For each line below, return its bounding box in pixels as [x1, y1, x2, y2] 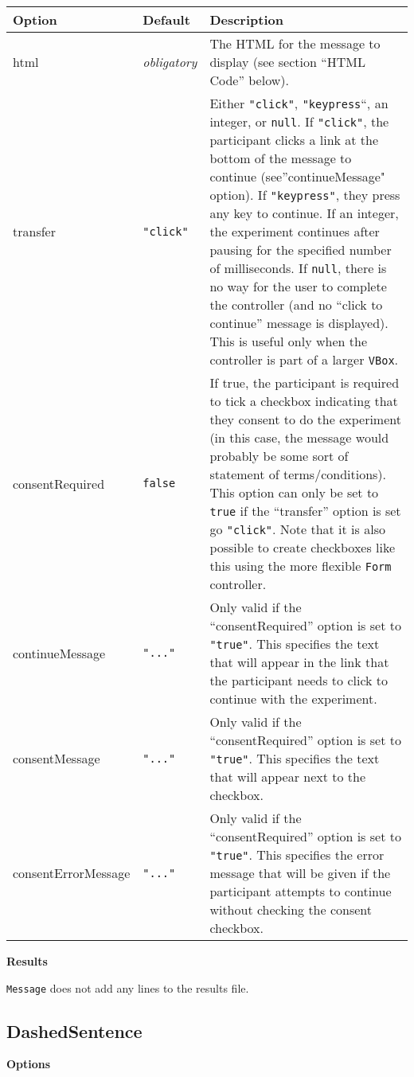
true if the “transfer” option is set [209, 501, 401, 520]
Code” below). [209, 71, 289, 89]
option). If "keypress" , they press [209, 185, 400, 204]
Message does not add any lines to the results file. [6, 979, 249, 996]
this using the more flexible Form [209, 556, 392, 575]
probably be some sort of [209, 447, 349, 465]
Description [209, 10, 283, 29]
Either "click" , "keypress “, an [209, 94, 389, 112]
